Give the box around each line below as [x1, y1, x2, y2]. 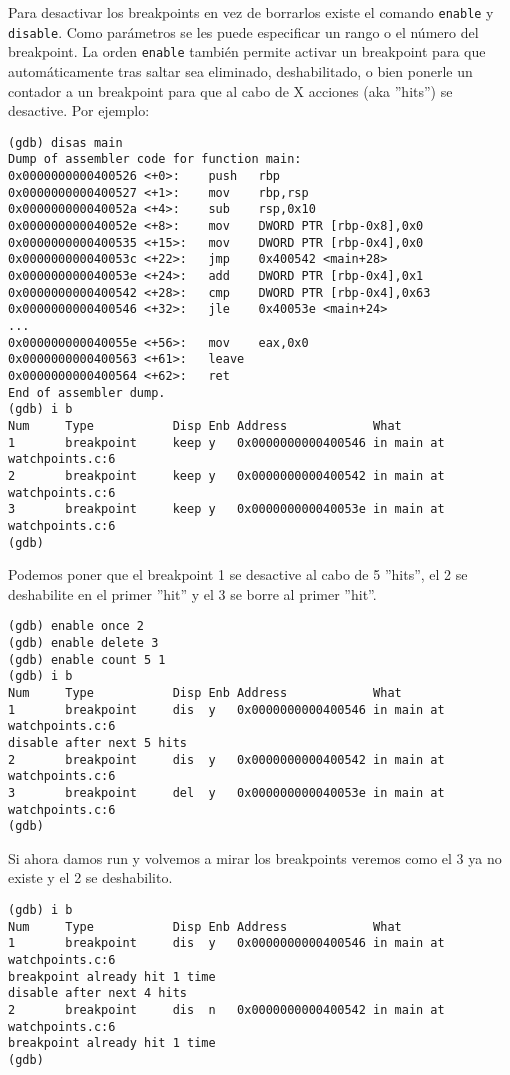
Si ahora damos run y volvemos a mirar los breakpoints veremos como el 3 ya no [8, 847, 502, 868]
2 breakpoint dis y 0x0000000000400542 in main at [8, 752, 445, 767]
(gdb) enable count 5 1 [8, 652, 166, 667]
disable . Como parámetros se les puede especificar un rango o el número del [8, 21, 479, 42]
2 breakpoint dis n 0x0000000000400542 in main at [8, 1003, 445, 1017]
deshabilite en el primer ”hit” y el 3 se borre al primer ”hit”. [8, 583, 377, 604]
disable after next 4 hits [8, 986, 187, 1001]
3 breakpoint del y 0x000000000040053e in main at [8, 785, 445, 800]
